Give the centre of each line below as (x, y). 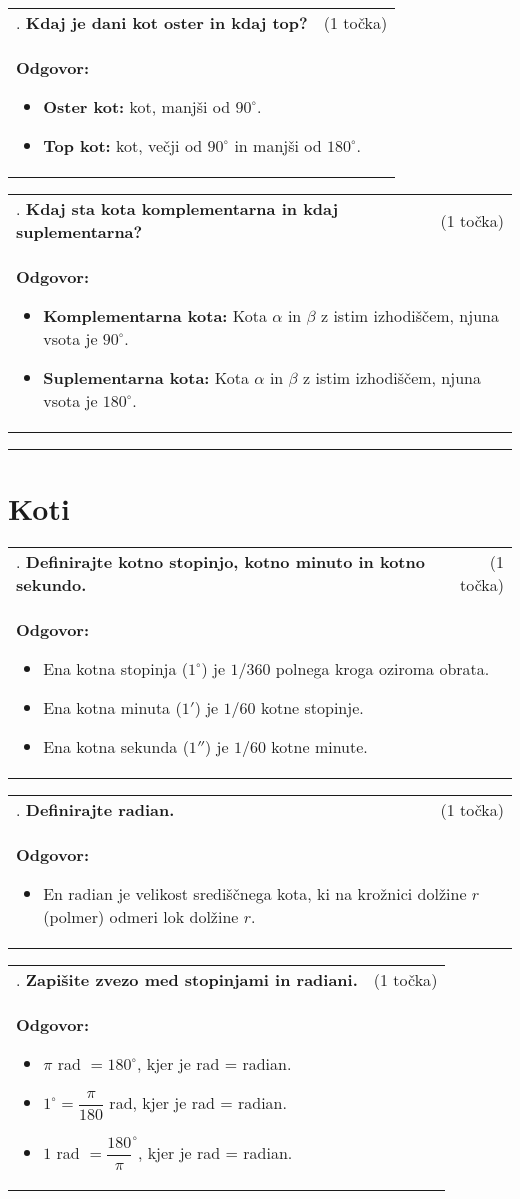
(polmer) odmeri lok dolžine (141, 917)
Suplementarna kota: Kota (146, 377)
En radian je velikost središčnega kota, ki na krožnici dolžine (255, 894)
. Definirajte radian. (95, 810)
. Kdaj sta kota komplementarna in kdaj (177, 208)
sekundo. (51, 585)
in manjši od (278, 145)
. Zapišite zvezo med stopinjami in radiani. (187, 980)
